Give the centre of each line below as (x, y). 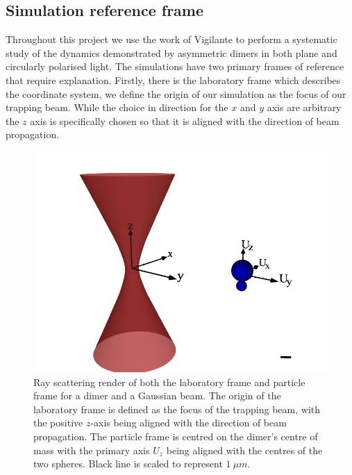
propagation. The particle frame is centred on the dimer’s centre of (176, 436)
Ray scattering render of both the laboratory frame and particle (169, 382)
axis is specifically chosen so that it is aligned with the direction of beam (185, 120)
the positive (58, 423)
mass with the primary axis (92, 450)
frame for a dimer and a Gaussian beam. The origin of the (157, 395)
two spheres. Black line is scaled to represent (128, 464)
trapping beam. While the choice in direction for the (117, 107)
